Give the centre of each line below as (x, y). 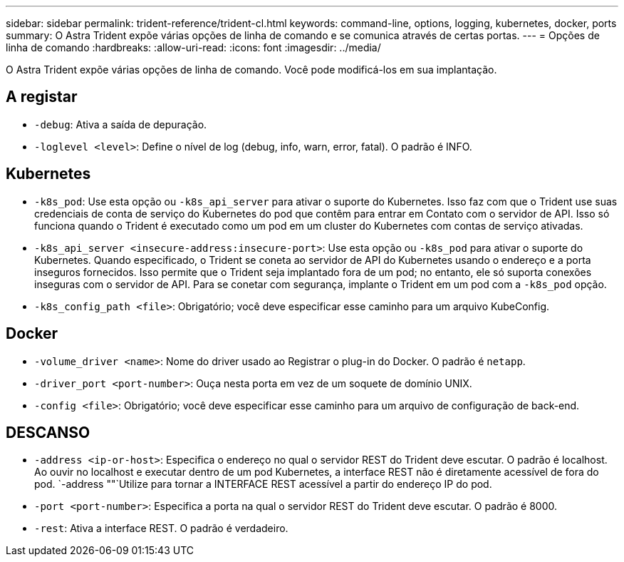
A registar (42, 97)
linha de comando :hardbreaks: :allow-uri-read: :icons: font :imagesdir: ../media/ (193, 47)
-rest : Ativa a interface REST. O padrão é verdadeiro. (161, 528)
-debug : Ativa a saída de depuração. (121, 124)
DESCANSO (48, 432)
